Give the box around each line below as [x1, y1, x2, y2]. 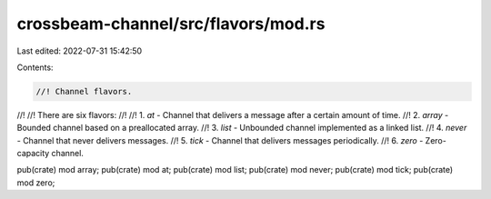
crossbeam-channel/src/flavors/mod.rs [16, 14, 326, 34]
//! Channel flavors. [35, 86, 133, 96]
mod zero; [16, 177, 55, 188]
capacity [16, 148, 50, 159]
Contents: [16, 62, 54, 73]
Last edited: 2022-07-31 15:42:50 [16, 45, 143, 56]
